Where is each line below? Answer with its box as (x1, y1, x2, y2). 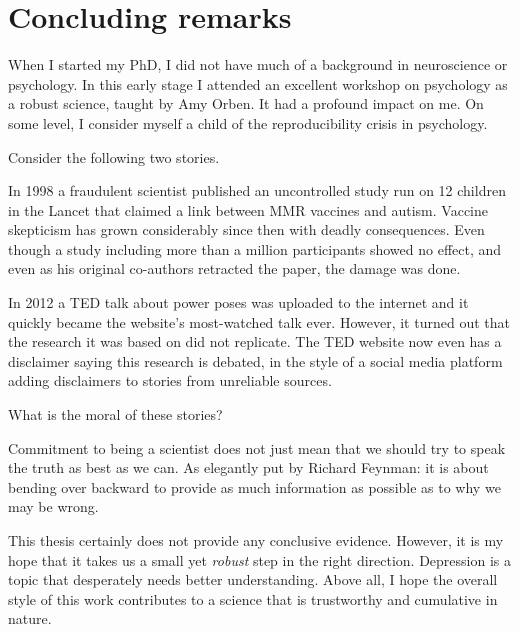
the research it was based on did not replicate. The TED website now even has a (8, 331, 502, 352)
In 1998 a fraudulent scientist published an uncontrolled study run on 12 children (8, 180, 506, 201)
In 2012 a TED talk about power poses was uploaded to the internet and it (8, 292, 469, 313)
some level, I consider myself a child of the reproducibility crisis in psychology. (8, 112, 488, 133)
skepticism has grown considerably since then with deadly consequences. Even (8, 219, 485, 240)
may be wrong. (8, 496, 99, 517)
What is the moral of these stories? (8, 404, 223, 425)
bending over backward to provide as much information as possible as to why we (8, 476, 501, 497)
